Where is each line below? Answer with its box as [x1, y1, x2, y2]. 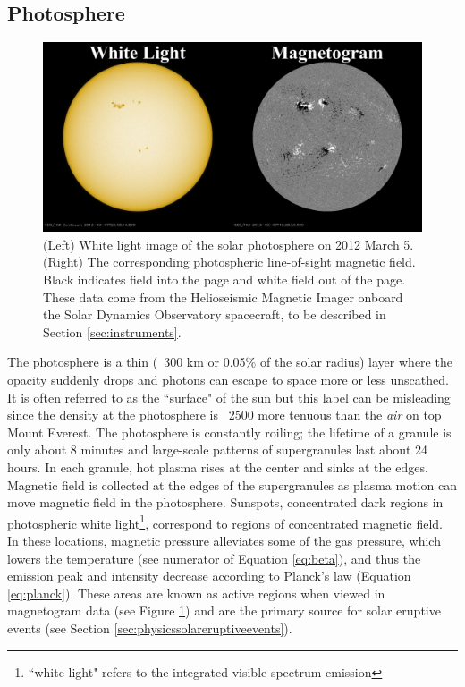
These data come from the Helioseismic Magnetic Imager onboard [43, 287, 403, 306]
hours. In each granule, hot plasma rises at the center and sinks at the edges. [7, 457, 428, 476]
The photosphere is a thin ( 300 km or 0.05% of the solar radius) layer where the [7, 352, 452, 371]
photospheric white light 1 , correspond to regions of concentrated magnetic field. [7, 511, 443, 532]
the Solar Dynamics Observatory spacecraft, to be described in [43, 305, 386, 324]
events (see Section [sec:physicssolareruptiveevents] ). [7, 618, 292, 637]
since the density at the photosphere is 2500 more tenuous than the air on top [7, 405, 442, 424]
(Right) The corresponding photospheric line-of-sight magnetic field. [43, 252, 416, 271]
